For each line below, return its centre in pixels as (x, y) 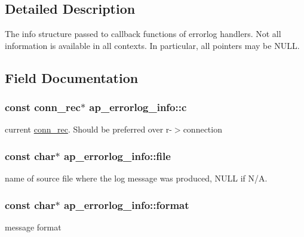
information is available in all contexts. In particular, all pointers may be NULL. (152, 45)
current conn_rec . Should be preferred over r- (88, 129)
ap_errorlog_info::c (138, 107)
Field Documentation (72, 77)
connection (202, 129)
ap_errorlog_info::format (126, 204)
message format (33, 227)
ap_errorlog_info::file (117, 156)
